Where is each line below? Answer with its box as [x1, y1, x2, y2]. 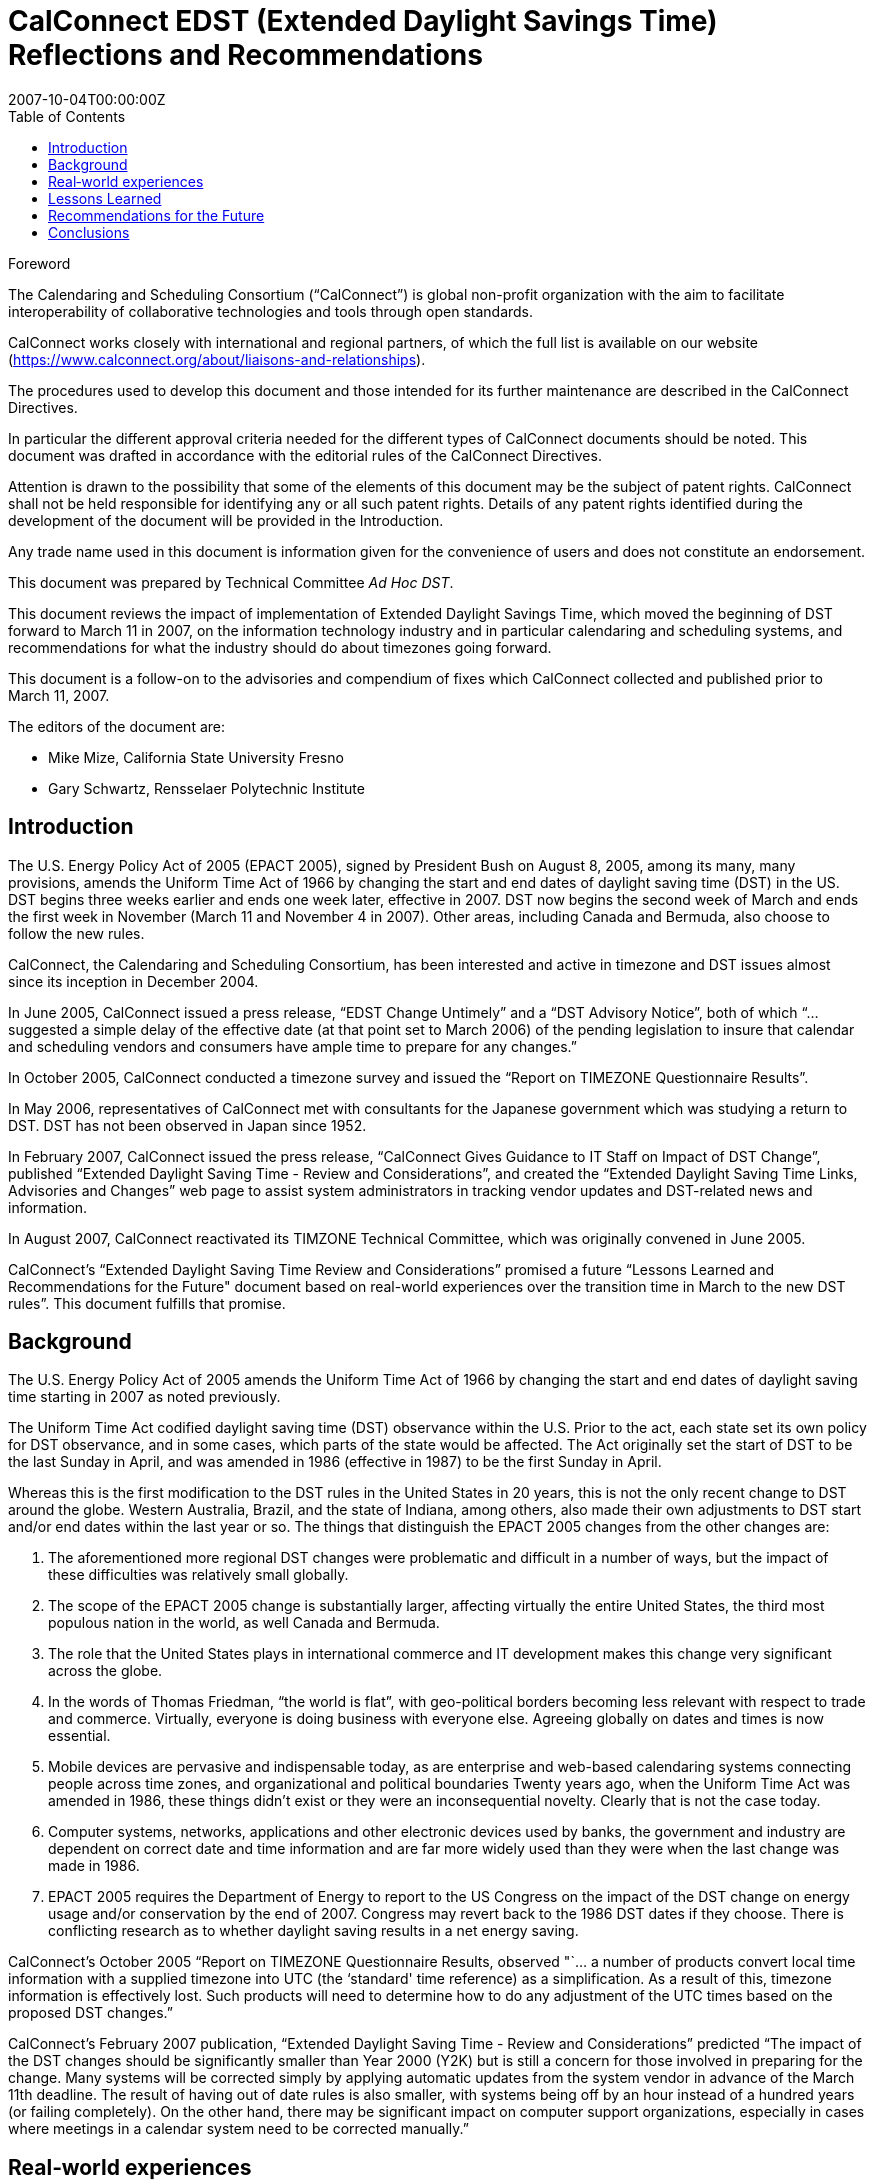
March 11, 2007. [8, 686, 110, 704]
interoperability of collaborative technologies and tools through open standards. [8, 302, 534, 320]
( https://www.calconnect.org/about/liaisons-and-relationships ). [8, 350, 426, 368]
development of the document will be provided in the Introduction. [8, 511, 444, 529]
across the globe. [48, 1662, 163, 1680]
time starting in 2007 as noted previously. [8, 1388, 281, 1406]
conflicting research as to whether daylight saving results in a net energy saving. [48, 1922, 579, 1940]
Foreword [8, 254, 71, 272]
